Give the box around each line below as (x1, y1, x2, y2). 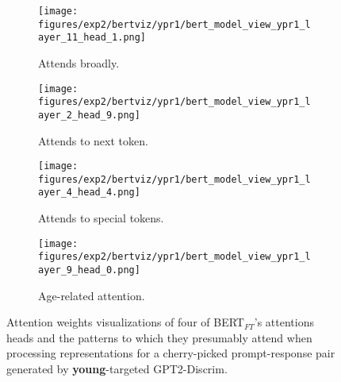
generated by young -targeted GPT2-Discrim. (6, 361, 228, 377)
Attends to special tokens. (38, 210, 164, 226)
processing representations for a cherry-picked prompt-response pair (6, 345, 335, 361)
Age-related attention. (38, 287, 145, 303)
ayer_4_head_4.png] (38, 187, 140, 199)
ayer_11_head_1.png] (38, 32, 147, 44)
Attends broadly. (38, 54, 120, 71)
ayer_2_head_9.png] (38, 109, 140, 121)
